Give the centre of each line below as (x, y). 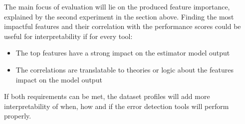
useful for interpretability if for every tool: (68, 36)
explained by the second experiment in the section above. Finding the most (119, 16)
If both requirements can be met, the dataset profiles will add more (107, 96)
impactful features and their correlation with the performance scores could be (122, 26)
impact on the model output (59, 79)
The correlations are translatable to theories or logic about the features (124, 69)
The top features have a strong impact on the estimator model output (123, 53)
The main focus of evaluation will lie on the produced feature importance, (117, 6)
